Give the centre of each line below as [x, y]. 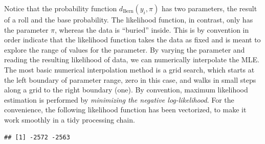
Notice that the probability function [61, 8]
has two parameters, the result [209, 8]
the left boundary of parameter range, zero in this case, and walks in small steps [130, 79]
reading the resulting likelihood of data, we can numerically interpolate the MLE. [132, 59]
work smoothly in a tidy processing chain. [70, 119]
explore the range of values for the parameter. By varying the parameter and [125, 49]
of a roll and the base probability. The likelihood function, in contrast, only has [129, 19]
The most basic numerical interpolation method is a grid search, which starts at [129, 69]
